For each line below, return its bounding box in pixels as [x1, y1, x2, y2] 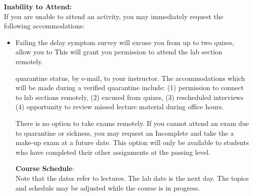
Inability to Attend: [4, 1, 72, 11]
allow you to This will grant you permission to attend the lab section [15, 47, 223, 57]
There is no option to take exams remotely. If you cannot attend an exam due [15, 118, 249, 128]
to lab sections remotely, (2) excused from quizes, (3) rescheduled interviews [15, 92, 244, 102]
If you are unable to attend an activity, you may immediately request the [4, 11, 224, 21]
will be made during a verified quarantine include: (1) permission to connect [15, 82, 244, 93]
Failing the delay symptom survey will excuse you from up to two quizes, [15, 37, 234, 47]
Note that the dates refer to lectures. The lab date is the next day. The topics [15, 172, 249, 183]
